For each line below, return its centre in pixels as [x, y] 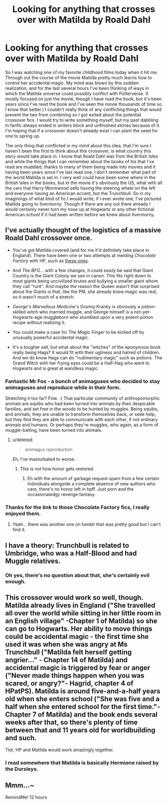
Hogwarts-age [27, 317]
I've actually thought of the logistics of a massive [83, 230]
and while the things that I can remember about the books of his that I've [80, 161]
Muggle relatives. [33, 561]
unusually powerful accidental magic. [51, 337]
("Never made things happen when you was [75, 675]
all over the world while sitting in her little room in [83, 613]
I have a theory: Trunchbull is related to [67, 545]
